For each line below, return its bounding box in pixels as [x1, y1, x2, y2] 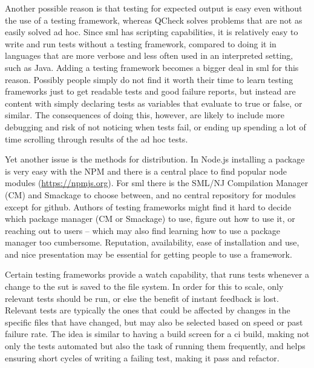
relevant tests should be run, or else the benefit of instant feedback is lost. [5, 292, 279, 304]
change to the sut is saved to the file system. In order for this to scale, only [5, 280, 284, 293]
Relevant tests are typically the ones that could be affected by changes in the [5, 304, 290, 316]
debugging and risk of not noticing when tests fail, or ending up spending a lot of [5, 120, 306, 133]
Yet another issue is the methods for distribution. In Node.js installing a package [5, 153, 305, 166]
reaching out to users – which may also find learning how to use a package [5, 224, 280, 236]
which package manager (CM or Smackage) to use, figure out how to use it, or [5, 212, 295, 225]
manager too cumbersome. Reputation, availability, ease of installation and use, [5, 236, 299, 249]
